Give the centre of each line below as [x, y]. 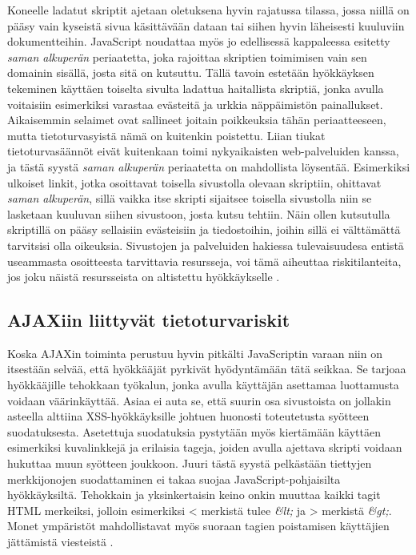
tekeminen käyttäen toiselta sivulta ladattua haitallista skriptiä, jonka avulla [196, 88]
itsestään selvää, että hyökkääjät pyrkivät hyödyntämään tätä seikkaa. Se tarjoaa [207, 369]
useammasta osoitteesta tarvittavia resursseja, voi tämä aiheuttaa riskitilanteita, [204, 261]
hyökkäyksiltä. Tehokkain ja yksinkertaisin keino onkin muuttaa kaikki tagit [194, 495]
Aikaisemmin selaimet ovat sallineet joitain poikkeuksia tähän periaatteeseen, [197, 120]
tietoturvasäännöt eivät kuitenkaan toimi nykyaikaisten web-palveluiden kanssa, [203, 151]
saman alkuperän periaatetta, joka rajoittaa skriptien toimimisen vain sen [187, 56]
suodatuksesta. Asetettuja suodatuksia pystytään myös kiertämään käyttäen [194, 431]
